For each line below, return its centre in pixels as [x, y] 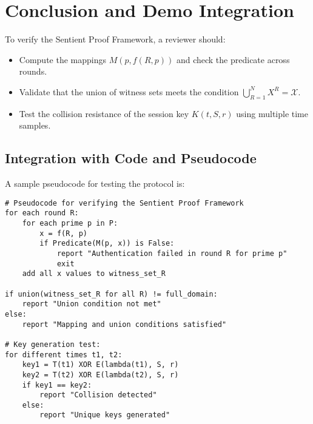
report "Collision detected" [98, 395]
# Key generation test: [53, 344]
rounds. [33, 71]
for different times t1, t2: [64, 355]
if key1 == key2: [57, 385]
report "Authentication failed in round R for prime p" [172, 253]
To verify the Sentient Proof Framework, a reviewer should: [115, 39]
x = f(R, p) [64, 233]
